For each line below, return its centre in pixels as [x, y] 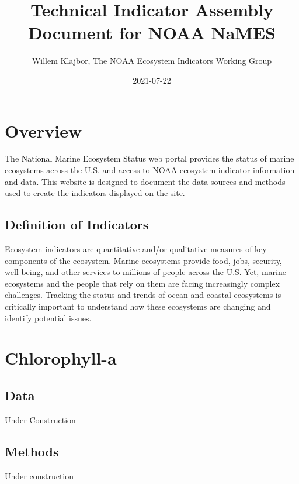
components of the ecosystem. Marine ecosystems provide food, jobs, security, [143, 260]
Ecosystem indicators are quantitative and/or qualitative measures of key [136, 249]
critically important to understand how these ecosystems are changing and [138, 306]
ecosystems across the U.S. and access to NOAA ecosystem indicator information [150, 170]
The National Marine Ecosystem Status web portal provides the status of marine [149, 158]
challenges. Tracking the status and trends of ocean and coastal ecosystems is [143, 295]
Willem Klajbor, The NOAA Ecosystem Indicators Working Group [152, 61]
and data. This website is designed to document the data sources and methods [145, 181]
